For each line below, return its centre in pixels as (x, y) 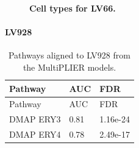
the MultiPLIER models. (69, 67)
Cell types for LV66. (73, 8)
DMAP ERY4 (35, 134)
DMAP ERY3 (35, 119)
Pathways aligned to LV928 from (69, 55)
